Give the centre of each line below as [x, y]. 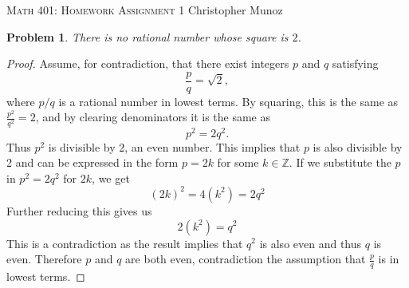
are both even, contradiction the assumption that [246, 259]
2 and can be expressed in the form [92, 162]
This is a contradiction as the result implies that [125, 243]
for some [238, 162]
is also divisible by [358, 146]
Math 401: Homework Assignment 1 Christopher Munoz [145, 10]
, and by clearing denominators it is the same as [153, 117]
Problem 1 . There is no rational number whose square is [147, 36]
